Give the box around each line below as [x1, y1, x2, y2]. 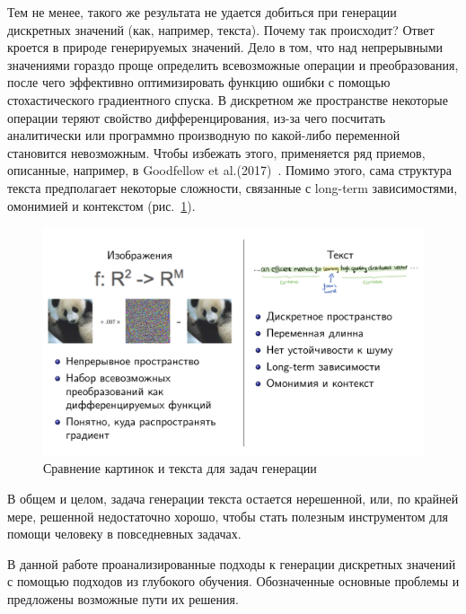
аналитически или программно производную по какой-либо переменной [7, 126, 400, 145]
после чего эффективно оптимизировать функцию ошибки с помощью [7, 73, 391, 92]
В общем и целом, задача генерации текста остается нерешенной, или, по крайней [7, 488, 459, 507]
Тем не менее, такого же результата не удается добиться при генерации [7, 3, 397, 21]
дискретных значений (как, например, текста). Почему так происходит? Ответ [7, 20, 435, 39]
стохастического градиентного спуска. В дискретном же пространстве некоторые [7, 90, 448, 109]
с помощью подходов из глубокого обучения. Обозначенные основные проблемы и [7, 572, 460, 591]
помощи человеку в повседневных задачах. [7, 524, 242, 543]
